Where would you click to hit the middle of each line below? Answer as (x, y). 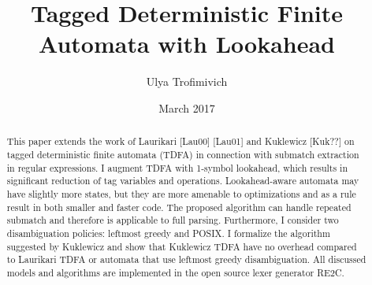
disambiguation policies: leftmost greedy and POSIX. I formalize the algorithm (168, 233)
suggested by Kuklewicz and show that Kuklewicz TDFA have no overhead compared (182, 246)
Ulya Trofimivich (187, 81)
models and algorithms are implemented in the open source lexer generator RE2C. (175, 272)
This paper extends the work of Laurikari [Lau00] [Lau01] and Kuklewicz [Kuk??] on (180, 141)
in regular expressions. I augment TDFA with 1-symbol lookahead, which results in (177, 167)
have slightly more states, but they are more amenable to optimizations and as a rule (181, 193)
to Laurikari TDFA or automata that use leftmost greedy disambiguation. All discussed (186, 259)
